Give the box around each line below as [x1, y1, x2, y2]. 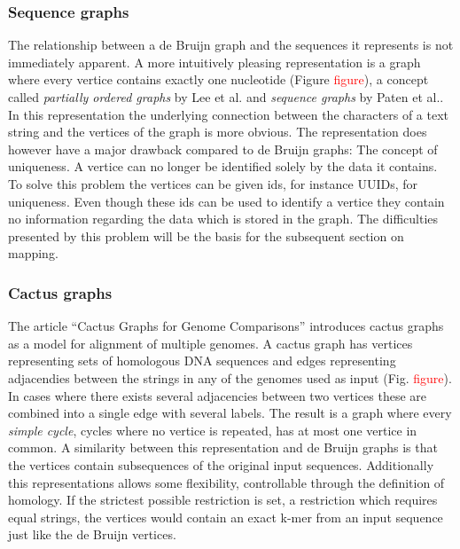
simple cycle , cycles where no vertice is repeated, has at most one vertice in [8, 420, 417, 439]
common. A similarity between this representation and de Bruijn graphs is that [8, 438, 438, 457]
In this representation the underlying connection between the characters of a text [8, 105, 449, 123]
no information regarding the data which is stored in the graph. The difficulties [8, 209, 439, 228]
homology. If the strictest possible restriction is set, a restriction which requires [8, 490, 438, 509]
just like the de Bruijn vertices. [8, 525, 176, 544]
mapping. [8, 244, 58, 263]
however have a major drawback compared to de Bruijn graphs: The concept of [8, 139, 438, 158]
